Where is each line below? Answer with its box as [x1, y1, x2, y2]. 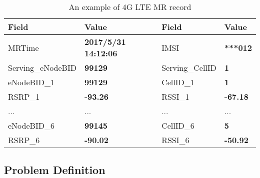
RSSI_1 [161, 91, 189, 102]
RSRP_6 [8, 134, 40, 146]
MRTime [8, 41, 39, 53]
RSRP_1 [8, 91, 40, 102]
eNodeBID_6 [8, 120, 54, 131]
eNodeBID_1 [8, 76, 54, 88]
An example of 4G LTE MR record [68, 1, 191, 12]
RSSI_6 [161, 134, 189, 146]
